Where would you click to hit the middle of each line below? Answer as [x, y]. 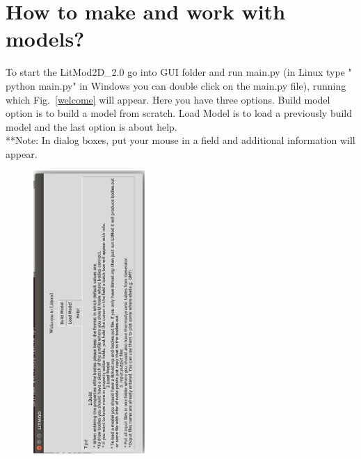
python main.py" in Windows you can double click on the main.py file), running [176, 85]
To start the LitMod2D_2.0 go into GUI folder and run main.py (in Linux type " [179, 72]
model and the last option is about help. [91, 126]
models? [45, 39]
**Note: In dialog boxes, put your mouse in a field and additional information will [180, 140]
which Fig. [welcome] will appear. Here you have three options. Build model [168, 99]
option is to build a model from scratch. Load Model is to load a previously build [179, 113]
